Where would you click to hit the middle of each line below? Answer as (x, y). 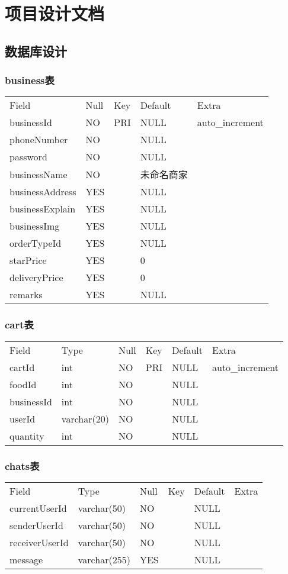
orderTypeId (36, 243)
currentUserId (38, 508)
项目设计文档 (55, 13)
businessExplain (43, 209)
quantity (27, 436)
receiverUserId (39, 542)
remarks (26, 295)
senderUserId (36, 525)
